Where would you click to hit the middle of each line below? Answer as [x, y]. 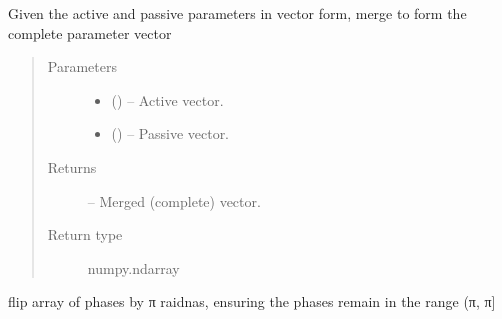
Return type [85, 234]
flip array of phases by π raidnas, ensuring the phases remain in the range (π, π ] [252, 301]
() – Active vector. [167, 99]
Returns [72, 166]
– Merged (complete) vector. [174, 200]
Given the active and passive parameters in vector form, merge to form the [237, 13]
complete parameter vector [90, 32]
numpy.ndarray [133, 267]
